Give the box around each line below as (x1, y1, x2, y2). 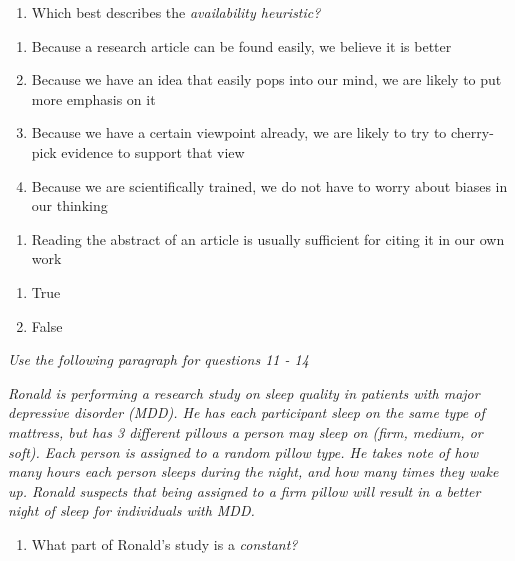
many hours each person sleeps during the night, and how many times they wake (8, 461, 499, 482)
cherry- (450, 122, 494, 143)
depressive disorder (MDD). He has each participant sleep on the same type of (8, 402, 485, 423)
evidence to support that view (61, 141, 245, 162)
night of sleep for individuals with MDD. (8, 500, 255, 521)
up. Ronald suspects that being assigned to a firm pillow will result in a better (8, 480, 481, 501)
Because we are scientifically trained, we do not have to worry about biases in (31, 175, 508, 196)
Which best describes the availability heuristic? (31, 2, 321, 22)
